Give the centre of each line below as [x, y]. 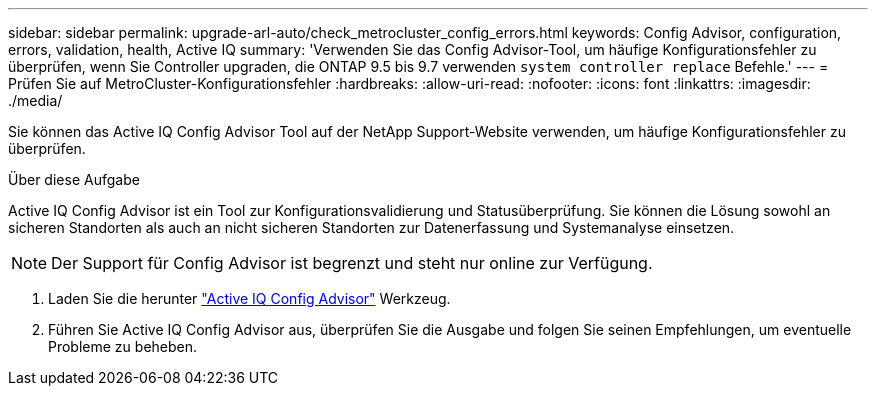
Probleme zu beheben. [123, 346]
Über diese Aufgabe [74, 179]
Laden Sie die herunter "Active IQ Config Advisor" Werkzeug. [249, 298]
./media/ [35, 100]
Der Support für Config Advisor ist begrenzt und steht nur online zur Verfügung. [352, 263]
